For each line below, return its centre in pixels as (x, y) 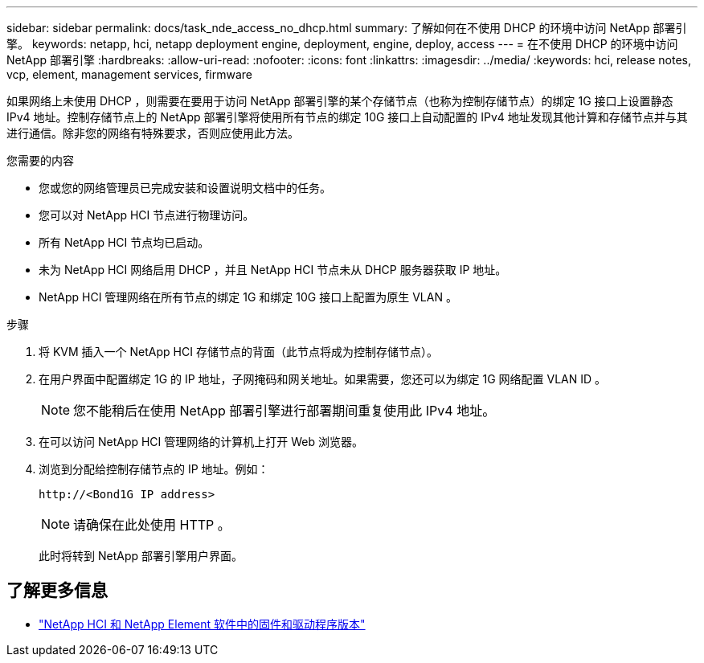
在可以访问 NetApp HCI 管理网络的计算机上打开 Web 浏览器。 (201, 442)
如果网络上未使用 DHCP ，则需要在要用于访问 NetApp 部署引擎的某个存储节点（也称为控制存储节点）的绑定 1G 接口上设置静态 (340, 101)
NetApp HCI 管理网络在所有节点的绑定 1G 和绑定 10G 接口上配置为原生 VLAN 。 (248, 297)
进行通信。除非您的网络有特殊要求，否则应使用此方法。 (153, 133)
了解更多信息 (57, 591)
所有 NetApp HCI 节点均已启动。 (124, 242)
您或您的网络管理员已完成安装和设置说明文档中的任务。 (185, 188)
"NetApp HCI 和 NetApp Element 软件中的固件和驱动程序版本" (202, 624)
